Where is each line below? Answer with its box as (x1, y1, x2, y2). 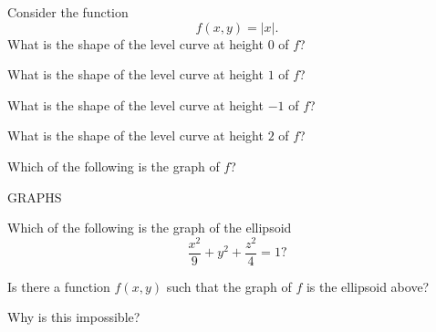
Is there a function (7, 276, 110, 296)
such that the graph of (166, 276, 292, 296)
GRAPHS (7, 187, 62, 206)
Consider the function (7, 3, 129, 21)
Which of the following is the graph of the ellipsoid (7, 218, 292, 237)
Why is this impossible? (7, 307, 140, 327)
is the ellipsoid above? (306, 276, 430, 296)
